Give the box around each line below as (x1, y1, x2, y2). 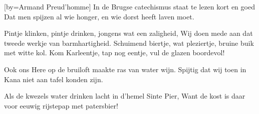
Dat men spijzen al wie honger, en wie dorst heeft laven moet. (4, 11, 194, 21)
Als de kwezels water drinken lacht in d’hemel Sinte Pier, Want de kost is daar (4, 91, 245, 101)
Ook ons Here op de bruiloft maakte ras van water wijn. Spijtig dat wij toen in (4, 64, 246, 74)
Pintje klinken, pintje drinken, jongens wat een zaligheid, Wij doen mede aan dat (4, 28, 253, 38)
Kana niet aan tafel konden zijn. (4, 74, 103, 84)
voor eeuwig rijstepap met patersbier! (4, 100, 118, 111)
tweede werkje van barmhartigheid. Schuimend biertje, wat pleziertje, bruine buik (4, 37, 254, 48)
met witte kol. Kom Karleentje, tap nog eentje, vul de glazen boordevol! (4, 47, 225, 58)
